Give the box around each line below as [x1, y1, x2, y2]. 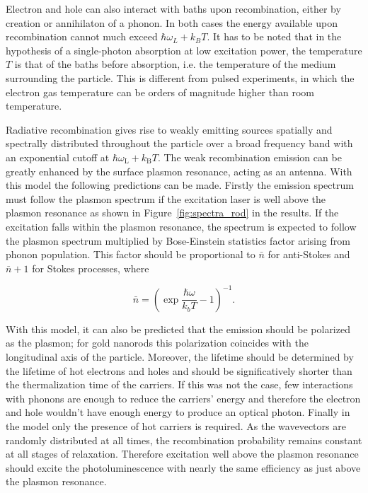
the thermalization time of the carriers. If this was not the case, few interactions [6, 377, 353, 392]
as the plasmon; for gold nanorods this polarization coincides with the [6, 335, 309, 350]
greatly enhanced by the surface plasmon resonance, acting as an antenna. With [6, 163, 352, 178]
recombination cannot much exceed [6, 29, 158, 44]
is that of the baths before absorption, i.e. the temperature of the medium [14, 57, 336, 71]
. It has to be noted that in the [207, 29, 342, 44]
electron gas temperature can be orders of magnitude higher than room [6, 84, 314, 99]
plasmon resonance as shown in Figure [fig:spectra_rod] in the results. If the [6, 205, 339, 220]
